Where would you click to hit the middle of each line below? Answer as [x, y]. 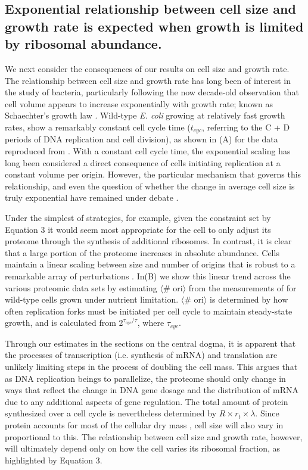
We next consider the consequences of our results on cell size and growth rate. [147, 68]
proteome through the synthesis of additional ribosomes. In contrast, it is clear [148, 241]
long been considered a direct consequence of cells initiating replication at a [143, 162]
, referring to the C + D [246, 127]
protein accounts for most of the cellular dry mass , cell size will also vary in [144, 424]
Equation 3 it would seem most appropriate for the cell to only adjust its [138, 229]
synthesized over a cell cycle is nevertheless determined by [111, 413]
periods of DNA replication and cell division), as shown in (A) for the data [141, 139]
